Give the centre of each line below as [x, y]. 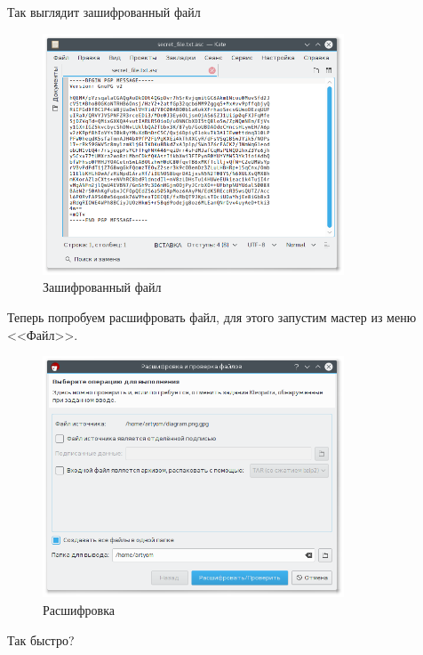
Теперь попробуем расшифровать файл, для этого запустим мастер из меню [212, 317]
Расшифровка [79, 610]
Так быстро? [41, 639]
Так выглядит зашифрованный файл [104, 12]
